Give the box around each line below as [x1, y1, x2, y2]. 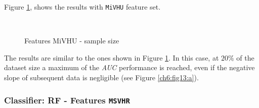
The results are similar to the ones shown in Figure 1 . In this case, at [4, 52, 219, 63]
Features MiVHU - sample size [24, 35, 119, 46]
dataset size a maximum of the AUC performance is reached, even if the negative [4, 62, 255, 73]
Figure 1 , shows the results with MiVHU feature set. [4, 2, 161, 12]
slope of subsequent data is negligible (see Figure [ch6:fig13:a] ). [4, 72, 199, 83]
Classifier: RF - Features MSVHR [4, 93, 130, 106]
